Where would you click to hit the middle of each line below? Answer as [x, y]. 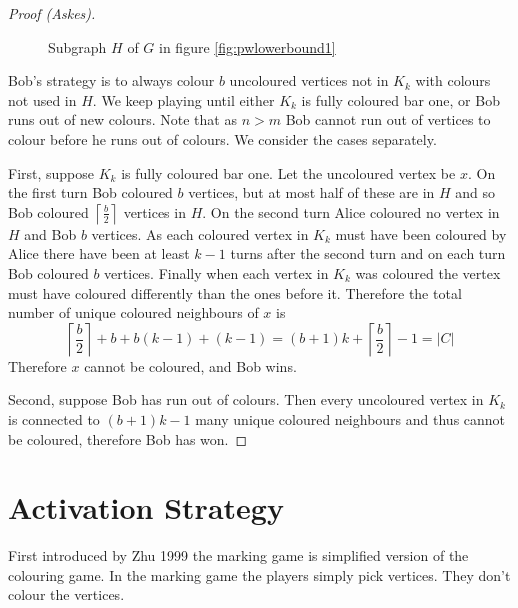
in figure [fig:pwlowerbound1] [247, 46]
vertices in [154, 211]
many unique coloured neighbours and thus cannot [350, 418]
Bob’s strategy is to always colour [111, 80]
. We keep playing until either [183, 99]
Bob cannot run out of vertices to [388, 119]
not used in [42, 99]
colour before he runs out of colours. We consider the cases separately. [222, 138]
